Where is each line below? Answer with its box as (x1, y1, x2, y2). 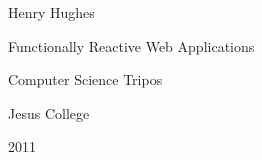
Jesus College (8, 102, 90, 123)
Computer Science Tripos (8, 69, 163, 90)
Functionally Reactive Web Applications (8, 35, 255, 56)
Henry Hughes (8, 2, 95, 22)
